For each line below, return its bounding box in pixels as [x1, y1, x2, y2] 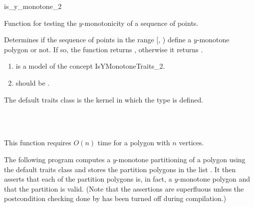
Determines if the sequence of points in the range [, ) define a [4, 34, 192, 45]
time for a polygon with [97, 137, 170, 148]
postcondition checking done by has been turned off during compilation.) [4, 193, 227, 204]
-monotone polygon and [178, 174, 251, 184]
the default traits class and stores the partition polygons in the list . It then [4, 164, 236, 174]
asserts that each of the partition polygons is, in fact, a [4, 174, 172, 184]
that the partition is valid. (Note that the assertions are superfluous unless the [4, 183, 244, 194]
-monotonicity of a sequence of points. [82, 17, 199, 28]
